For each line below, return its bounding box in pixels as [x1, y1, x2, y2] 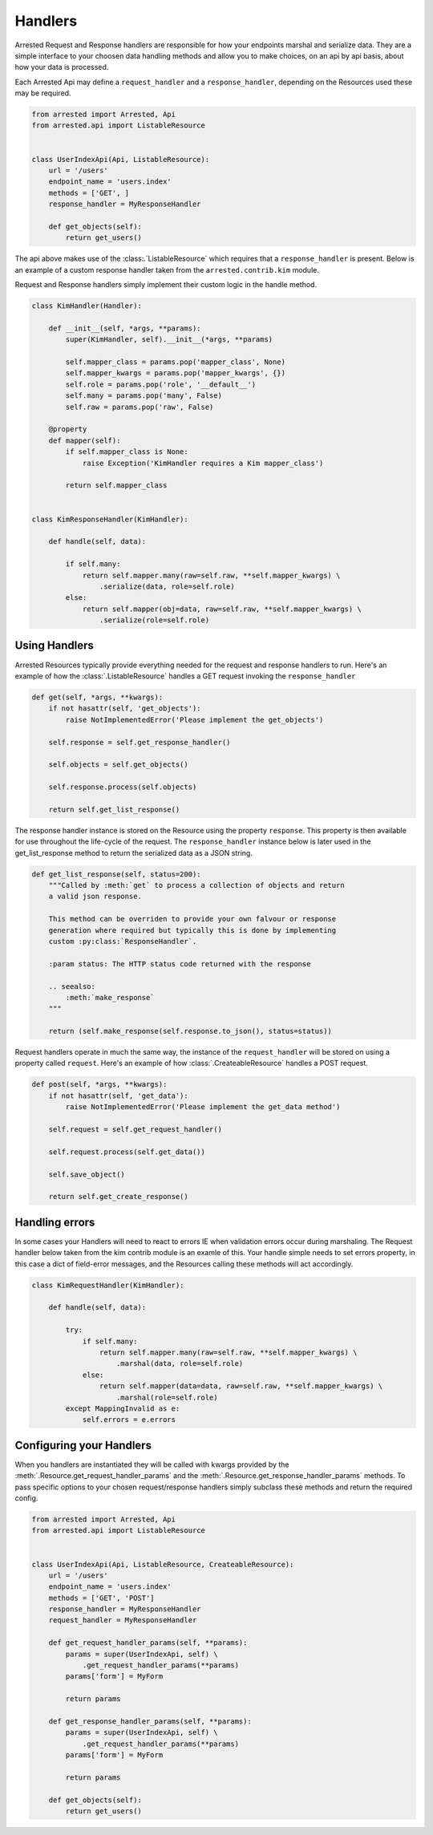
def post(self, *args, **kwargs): [31, 1080, 168, 1089]
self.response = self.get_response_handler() [48, 738, 231, 747]
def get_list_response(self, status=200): [31, 869, 201, 878]
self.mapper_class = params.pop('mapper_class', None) [65, 358, 286, 367]
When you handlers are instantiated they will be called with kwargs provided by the [14, 1460, 289, 1469]
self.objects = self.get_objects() [48, 760, 188, 769]
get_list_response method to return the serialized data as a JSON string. [14, 848, 253, 857]
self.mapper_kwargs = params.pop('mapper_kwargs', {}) [65, 369, 286, 378]
